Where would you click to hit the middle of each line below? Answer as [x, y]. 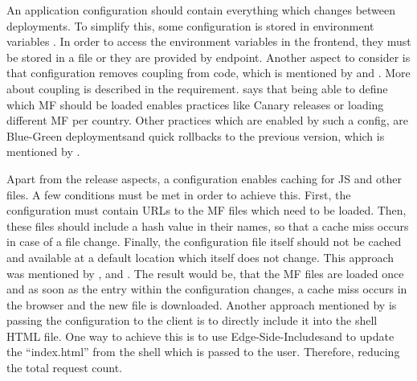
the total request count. [65, 368]
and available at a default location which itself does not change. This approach [200, 257]
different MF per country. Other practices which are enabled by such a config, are [207, 120]
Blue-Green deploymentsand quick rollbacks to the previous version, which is [196, 135]
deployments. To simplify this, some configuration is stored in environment [190, 25]
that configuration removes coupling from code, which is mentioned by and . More [208, 73]
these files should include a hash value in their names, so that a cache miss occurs [208, 225]
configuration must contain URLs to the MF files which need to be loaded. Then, [206, 210]
